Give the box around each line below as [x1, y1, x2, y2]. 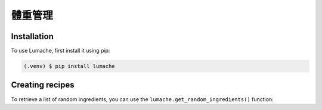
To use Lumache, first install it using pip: [11, 47, 110, 54]
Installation [11, 31, 54, 41]
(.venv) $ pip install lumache [23, 63, 116, 70]
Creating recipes [11, 80, 75, 90]
